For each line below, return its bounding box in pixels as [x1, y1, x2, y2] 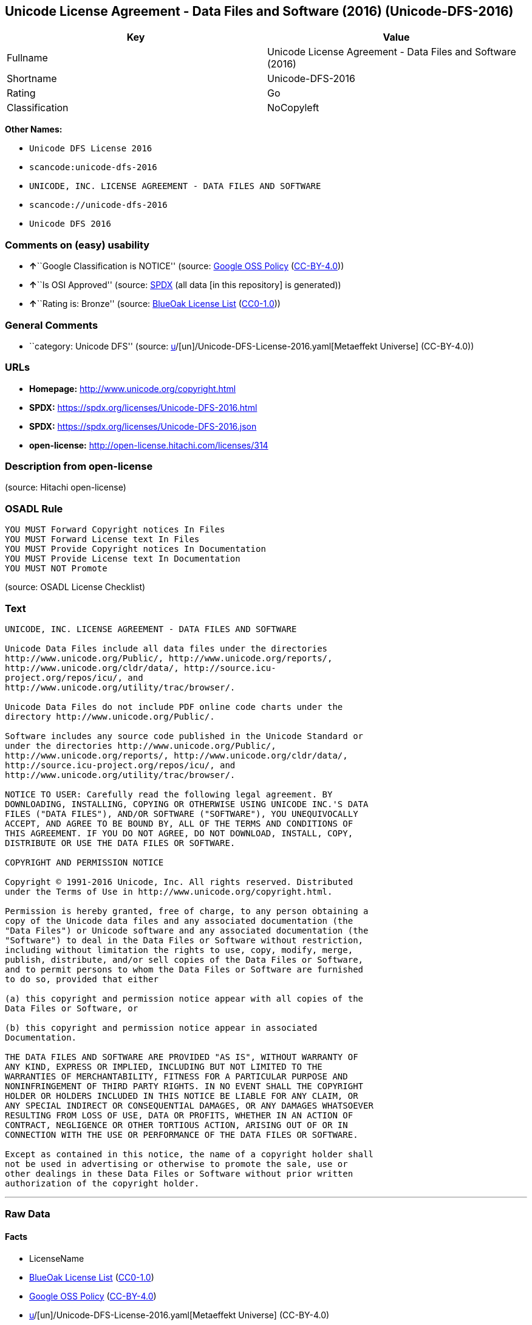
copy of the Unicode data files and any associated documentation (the [5, 915, 353, 926]
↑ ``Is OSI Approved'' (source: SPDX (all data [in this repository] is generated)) [29, 280, 341, 291]
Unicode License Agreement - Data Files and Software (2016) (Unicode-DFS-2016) [5, 4, 514, 19]
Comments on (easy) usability [5, 238, 150, 251]
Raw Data [5, 1208, 50, 1220]
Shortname [7, 72, 57, 85]
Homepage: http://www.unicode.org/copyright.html [29, 383, 236, 394]
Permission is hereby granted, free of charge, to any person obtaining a [5, 906, 369, 916]
